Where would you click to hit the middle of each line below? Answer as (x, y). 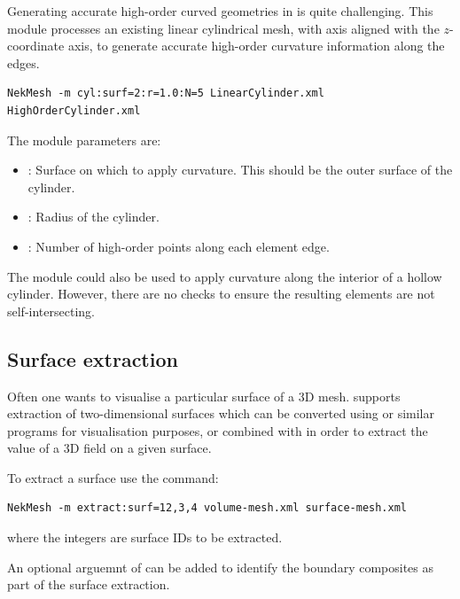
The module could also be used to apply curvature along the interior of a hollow (225, 276)
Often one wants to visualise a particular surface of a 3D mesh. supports (204, 396)
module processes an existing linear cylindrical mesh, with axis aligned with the (223, 28)
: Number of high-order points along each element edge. (179, 246)
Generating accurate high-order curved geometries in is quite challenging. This (220, 11)
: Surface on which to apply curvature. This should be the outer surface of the (240, 170)
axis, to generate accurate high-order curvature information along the (256, 46)
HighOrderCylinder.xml (74, 110)
